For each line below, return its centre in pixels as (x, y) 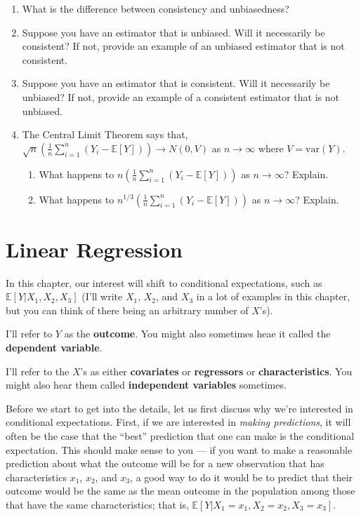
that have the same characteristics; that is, (97, 504)
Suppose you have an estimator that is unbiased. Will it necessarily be (173, 32)
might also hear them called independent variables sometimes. (146, 385)
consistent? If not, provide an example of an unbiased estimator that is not (183, 46)
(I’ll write (102, 296)
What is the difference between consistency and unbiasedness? (156, 8)
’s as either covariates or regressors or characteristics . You (216, 371)
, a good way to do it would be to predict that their (242, 477)
